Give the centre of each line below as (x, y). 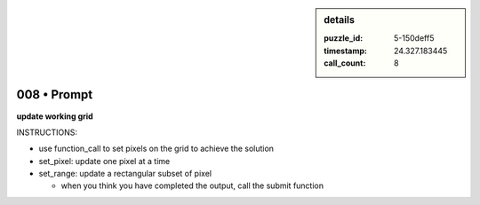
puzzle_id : (344, 38)
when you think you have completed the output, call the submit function (192, 185)
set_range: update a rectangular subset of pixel (125, 174)
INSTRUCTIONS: (47, 132)
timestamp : (346, 51)
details (340, 20)
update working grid (55, 116)
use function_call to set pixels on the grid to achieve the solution (156, 149)
